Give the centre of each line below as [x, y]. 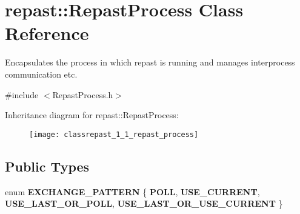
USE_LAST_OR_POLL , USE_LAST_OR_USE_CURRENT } [144, 203]
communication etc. [41, 74]
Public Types [47, 166]
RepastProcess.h [83, 94]
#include [22, 94]
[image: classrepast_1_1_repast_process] [114, 134]
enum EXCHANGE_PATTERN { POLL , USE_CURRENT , [132, 191]
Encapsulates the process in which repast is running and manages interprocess [150, 62]
